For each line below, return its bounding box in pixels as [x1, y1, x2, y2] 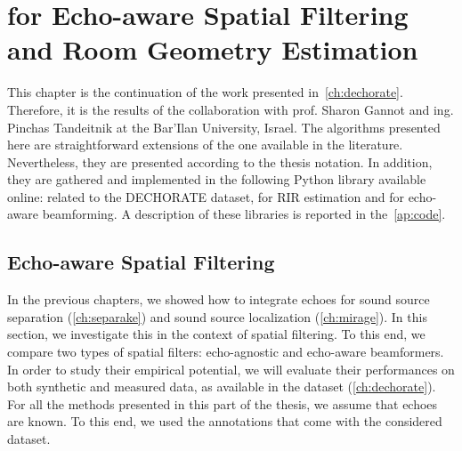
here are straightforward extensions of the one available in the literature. [7, 135, 403, 154]
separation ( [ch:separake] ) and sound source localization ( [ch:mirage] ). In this [7, 307, 427, 326]
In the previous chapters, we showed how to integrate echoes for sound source [7, 290, 430, 309]
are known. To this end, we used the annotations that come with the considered [7, 412, 442, 431]
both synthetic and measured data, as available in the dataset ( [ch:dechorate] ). [7, 377, 436, 396]
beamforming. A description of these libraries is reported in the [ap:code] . [42, 205, 446, 223]
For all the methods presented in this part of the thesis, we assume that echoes [7, 394, 438, 413]
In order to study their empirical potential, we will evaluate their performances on [7, 359, 455, 378]
